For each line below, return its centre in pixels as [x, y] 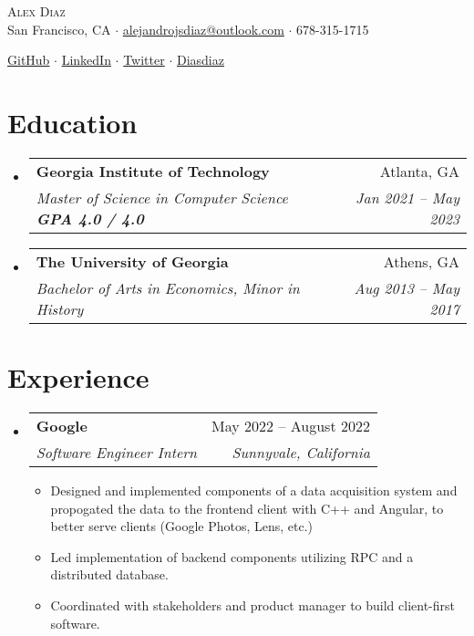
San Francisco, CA [59, 29]
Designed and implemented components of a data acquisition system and [254, 490]
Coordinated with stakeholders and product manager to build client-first [253, 605]
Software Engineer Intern [117, 453]
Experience [78, 377]
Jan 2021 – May [407, 197]
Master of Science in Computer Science [162, 197]
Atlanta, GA [419, 171]
